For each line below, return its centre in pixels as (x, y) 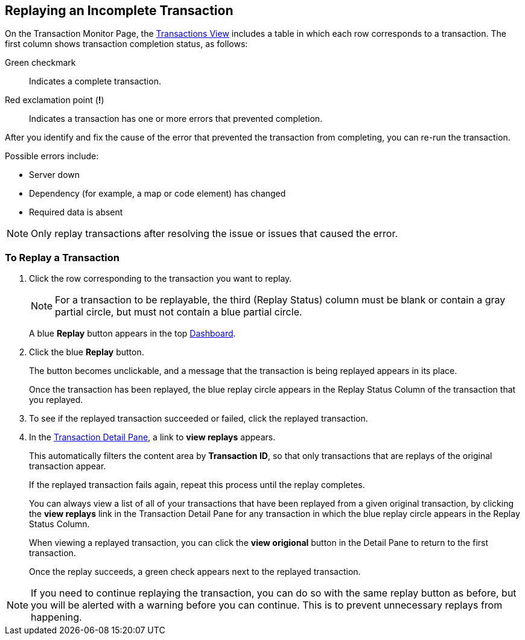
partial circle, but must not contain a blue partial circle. (179, 312)
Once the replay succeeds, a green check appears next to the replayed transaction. (195, 572)
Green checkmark (40, 63)
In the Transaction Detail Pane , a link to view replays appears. (152, 437)
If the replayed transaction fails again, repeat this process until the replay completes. (197, 485)
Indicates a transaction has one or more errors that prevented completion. (176, 119)
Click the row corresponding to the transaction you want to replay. (161, 279)
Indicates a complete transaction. (95, 81)
